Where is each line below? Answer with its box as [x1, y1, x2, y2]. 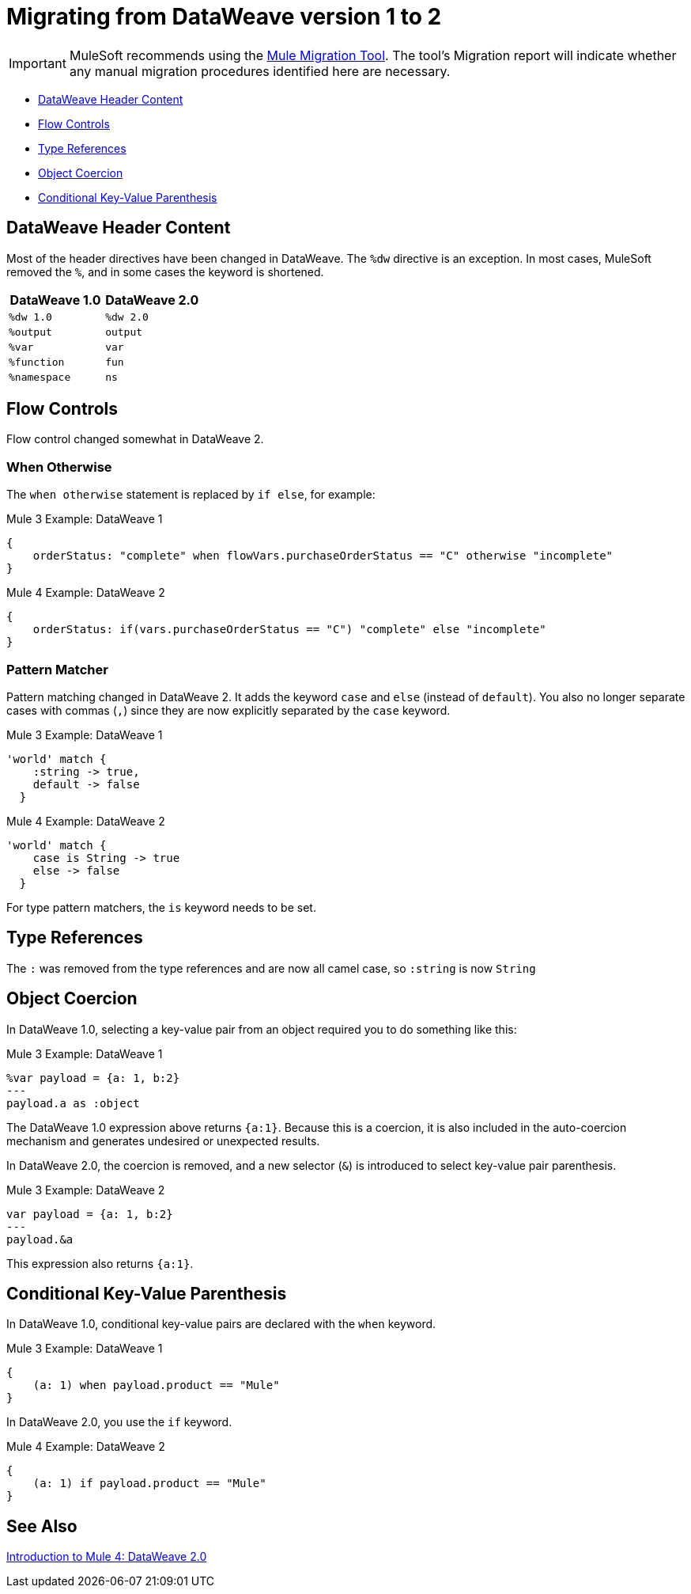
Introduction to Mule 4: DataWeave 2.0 [6, 1550, 207, 1564]
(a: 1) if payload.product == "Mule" [32, 1477, 266, 1490]
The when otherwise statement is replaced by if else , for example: [6, 488, 376, 502]
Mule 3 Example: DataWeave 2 [6, 1182, 165, 1197]
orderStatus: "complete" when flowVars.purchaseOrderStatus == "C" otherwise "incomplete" [32, 549, 614, 563]
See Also [6, 1516, 77, 1536]
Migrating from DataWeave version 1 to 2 [6, 3, 442, 30]
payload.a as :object [6, 1096, 140, 1110]
